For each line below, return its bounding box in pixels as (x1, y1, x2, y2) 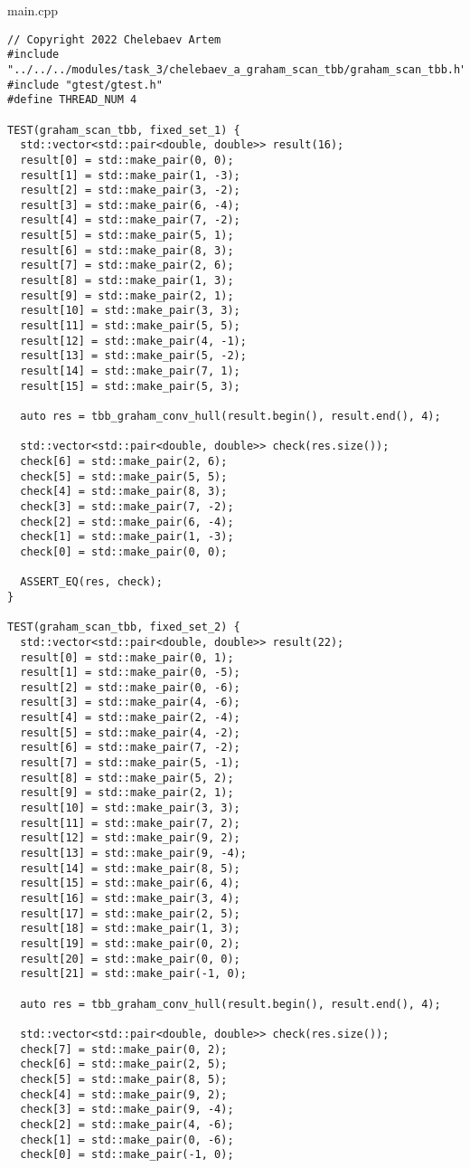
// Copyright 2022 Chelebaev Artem (7, 33, 221, 46)
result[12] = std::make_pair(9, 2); (20, 831, 240, 845)
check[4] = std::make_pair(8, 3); (20, 485, 228, 499)
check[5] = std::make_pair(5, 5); (20, 470, 228, 483)
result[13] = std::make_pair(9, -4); (20, 847, 247, 860)
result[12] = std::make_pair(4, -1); (20, 334, 247, 347)
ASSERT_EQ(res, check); (20, 575, 163, 589)
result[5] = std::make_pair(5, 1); (20, 229, 234, 242)
